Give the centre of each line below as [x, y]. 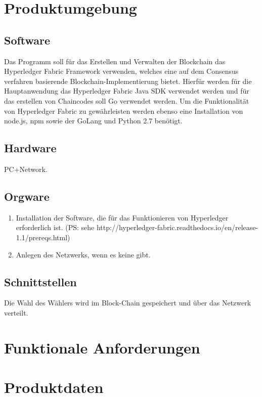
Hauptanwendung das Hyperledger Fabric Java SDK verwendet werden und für [127, 91]
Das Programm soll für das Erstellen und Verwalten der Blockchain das [115, 61]
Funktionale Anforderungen [102, 347]
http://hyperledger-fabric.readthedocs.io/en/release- [177, 227]
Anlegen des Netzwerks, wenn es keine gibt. [83, 254]
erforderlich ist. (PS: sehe [55, 227]
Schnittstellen [40, 281]
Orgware [27, 196]
